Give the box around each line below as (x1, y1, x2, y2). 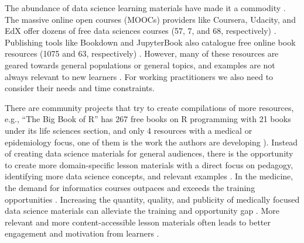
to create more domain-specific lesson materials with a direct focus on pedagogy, (5, 158, 293, 171)
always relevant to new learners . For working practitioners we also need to (5, 70, 274, 82)
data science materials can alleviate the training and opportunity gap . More (5, 204, 279, 217)
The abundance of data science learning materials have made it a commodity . (5, 2, 286, 13)
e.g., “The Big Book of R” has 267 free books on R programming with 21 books (5, 113, 291, 125)
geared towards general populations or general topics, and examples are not (5, 58, 275, 71)
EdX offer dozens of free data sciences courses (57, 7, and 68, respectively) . (5, 25, 276, 37)
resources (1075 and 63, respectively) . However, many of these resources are (5, 47, 279, 60)
